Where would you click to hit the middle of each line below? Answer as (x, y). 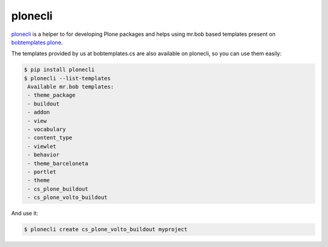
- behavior (44, 155)
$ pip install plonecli (60, 70)
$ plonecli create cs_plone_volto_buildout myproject (106, 229)
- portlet (42, 172)
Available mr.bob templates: (71, 87)
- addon (39, 112)
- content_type (50, 138)
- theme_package (52, 95)
